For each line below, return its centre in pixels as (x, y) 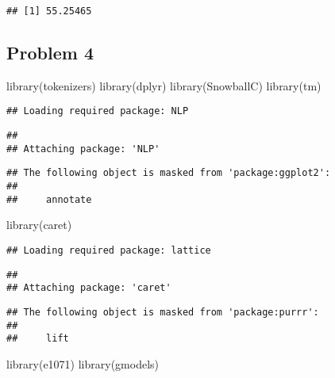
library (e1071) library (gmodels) (83, 363)
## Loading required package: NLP (98, 111)
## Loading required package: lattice (109, 250)
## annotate (49, 199)
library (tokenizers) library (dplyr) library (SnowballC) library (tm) (164, 85)
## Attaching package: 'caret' (89, 288)
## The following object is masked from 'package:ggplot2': (169, 173)
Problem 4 (50, 53)
